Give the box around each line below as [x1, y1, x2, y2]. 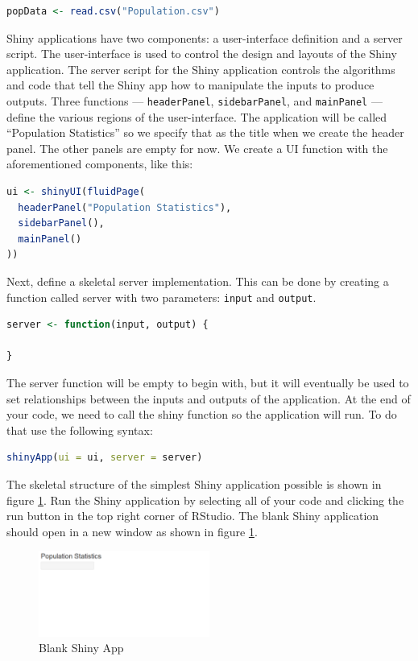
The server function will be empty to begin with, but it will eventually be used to [6, 374, 409, 390]
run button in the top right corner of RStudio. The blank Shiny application [6, 507, 379, 524]
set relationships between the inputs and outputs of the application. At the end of [6, 390, 411, 407]
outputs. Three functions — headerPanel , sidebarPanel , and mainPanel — [6, 92, 383, 109]
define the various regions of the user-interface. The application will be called [6, 108, 387, 125]
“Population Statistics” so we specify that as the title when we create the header [6, 124, 404, 141]
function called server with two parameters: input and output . [6, 288, 317, 305]
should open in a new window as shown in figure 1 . [6, 523, 258, 539]
